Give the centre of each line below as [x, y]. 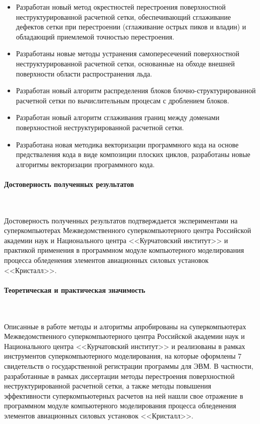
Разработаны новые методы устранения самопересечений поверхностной [127, 53]
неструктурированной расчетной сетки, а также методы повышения [108, 386]
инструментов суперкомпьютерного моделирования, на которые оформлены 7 [123, 356]
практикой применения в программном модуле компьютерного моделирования [124, 250]
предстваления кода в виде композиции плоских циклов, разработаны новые [133, 154]
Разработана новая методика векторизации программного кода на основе [127, 144]
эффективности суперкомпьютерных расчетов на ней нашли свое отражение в [124, 395]
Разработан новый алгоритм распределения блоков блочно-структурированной [136, 90]
